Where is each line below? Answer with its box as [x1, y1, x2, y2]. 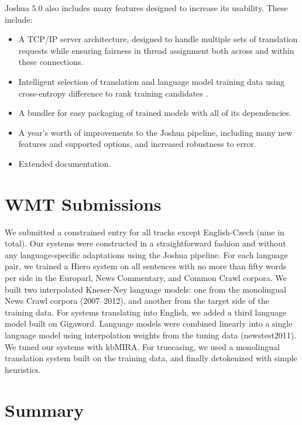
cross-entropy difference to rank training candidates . [18, 87, 208, 99]
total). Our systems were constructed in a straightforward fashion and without [5, 237, 286, 249]
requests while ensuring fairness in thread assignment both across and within [18, 44, 294, 56]
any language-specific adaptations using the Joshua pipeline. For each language [5, 248, 288, 261]
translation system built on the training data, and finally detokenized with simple [5, 352, 297, 364]
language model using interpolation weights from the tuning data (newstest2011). [5, 329, 297, 341]
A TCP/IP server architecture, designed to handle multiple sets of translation [18, 33, 298, 45]
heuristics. [5, 363, 41, 375]
